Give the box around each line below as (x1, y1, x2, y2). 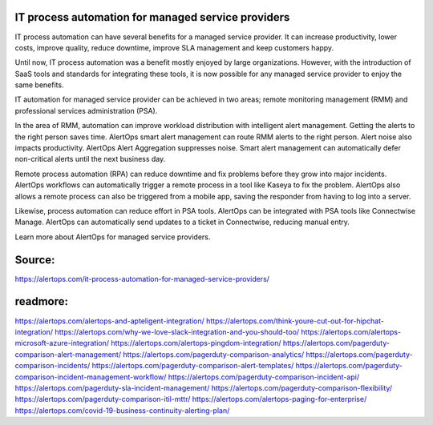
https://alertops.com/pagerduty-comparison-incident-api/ (168, 372, 360, 382)
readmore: (14, 295, 68, 308)
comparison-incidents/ (14, 361, 91, 371)
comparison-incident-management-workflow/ (14, 372, 167, 382)
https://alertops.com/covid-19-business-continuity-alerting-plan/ (14, 405, 230, 415)
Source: (14, 253, 55, 267)
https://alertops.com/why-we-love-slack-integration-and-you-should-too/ (55, 327, 300, 336)
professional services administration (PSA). (14, 106, 158, 115)
